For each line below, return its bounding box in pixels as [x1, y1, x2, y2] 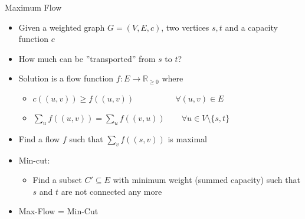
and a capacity [225, 21, 278, 33]
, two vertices [161, 21, 209, 33]
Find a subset [32, 174, 82, 186]
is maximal [168, 132, 207, 145]
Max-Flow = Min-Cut [18, 205, 99, 217]
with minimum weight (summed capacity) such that [113, 174, 300, 186]
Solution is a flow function [18, 72, 114, 84]
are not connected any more [61, 185, 162, 197]
